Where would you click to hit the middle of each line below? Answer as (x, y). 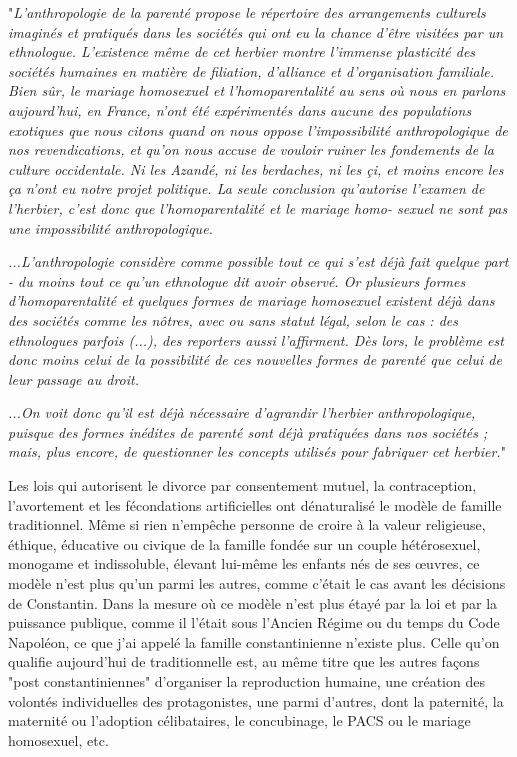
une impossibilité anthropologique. (110, 227)
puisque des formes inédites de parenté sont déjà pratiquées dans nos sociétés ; (248, 431)
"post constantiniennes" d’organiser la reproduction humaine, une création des (246, 681)
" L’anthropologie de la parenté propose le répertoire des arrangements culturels (247, 12)
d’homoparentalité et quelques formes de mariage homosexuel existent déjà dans (251, 300)
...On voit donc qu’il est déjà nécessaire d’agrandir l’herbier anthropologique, (242, 412)
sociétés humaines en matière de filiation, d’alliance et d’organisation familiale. (251, 70)
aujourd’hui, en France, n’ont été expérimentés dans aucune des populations (240, 109)
